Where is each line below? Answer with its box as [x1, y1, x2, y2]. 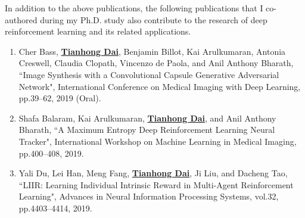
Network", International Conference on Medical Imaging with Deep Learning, [18, 80, 301, 92]
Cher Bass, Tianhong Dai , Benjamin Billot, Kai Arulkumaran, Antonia [18, 45, 286, 57]
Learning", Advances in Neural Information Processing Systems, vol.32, [18, 190, 279, 203]
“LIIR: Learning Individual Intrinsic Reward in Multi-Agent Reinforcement [18, 178, 294, 191]
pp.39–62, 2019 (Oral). [18, 92, 101, 104]
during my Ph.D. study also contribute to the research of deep [40, 13, 267, 26]
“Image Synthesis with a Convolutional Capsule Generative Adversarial [18, 68, 279, 80]
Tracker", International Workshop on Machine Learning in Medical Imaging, [18, 135, 297, 147]
